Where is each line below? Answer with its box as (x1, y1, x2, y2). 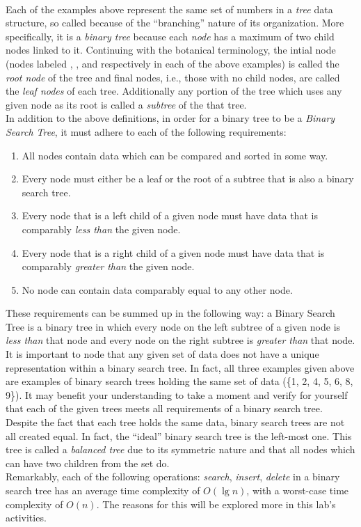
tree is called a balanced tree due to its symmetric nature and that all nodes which (6, 442, 355, 457)
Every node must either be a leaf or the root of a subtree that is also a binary (22, 171, 354, 186)
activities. (6, 510, 47, 525)
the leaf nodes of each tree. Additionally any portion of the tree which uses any (6, 84, 342, 98)
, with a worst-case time (246, 483, 349, 497)
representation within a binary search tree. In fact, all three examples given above (6, 360, 355, 375)
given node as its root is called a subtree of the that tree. (6, 97, 247, 111)
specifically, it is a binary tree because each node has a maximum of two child (6, 29, 335, 43)
